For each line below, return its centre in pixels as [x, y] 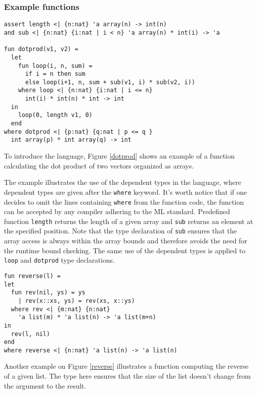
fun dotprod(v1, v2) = [41, 49]
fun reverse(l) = [32, 276]
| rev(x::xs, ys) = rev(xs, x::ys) [76, 301]
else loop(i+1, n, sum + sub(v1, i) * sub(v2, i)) [110, 82]
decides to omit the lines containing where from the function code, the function [124, 201]
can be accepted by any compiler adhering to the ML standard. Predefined [117, 211]
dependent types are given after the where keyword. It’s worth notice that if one [126, 192]
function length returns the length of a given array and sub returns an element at [128, 221]
